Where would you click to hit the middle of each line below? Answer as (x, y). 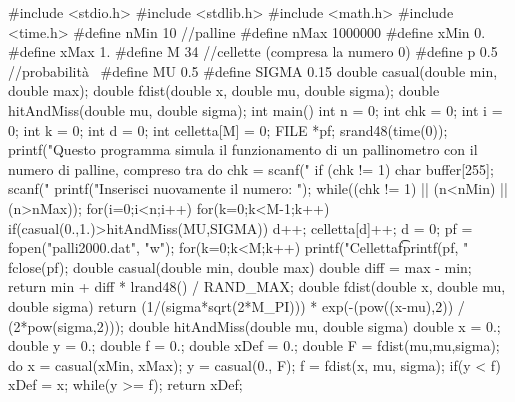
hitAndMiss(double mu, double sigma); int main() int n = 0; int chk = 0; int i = (255, 109)
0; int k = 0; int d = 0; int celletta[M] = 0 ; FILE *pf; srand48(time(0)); (228, 129)
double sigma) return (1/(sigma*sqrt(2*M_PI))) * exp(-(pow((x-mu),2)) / (236, 305)
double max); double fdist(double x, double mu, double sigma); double (224, 90)
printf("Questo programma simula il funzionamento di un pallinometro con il (243, 149)
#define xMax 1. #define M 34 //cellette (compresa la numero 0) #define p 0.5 (253, 51)
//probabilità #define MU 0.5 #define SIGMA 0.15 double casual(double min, (253, 70)
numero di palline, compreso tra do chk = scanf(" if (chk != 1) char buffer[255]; (251, 168)
